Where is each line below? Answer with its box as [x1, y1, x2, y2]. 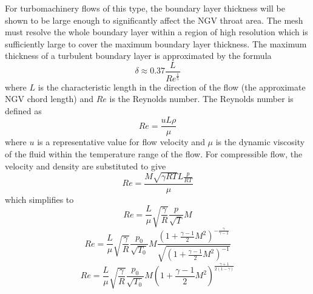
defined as [5, 104, 42, 117]
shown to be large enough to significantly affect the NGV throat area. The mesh [5, 13, 303, 26]
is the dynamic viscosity [215, 135, 305, 148]
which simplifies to [5, 193, 74, 205]
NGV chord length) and [5, 92, 93, 105]
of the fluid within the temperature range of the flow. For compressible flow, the [5, 148, 303, 160]
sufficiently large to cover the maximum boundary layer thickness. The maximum [5, 37, 307, 50]
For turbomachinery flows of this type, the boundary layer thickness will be [5, 2, 285, 14]
